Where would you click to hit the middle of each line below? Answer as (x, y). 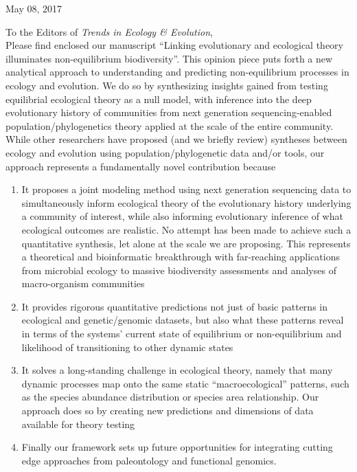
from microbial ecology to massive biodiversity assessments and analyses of (179, 270)
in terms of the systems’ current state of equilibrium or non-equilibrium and (182, 334)
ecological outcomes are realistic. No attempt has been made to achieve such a (186, 229)
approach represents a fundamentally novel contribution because (141, 166)
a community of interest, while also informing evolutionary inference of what (182, 216)
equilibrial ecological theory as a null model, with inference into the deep (159, 99)
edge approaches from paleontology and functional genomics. (149, 460)
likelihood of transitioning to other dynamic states (127, 347)
